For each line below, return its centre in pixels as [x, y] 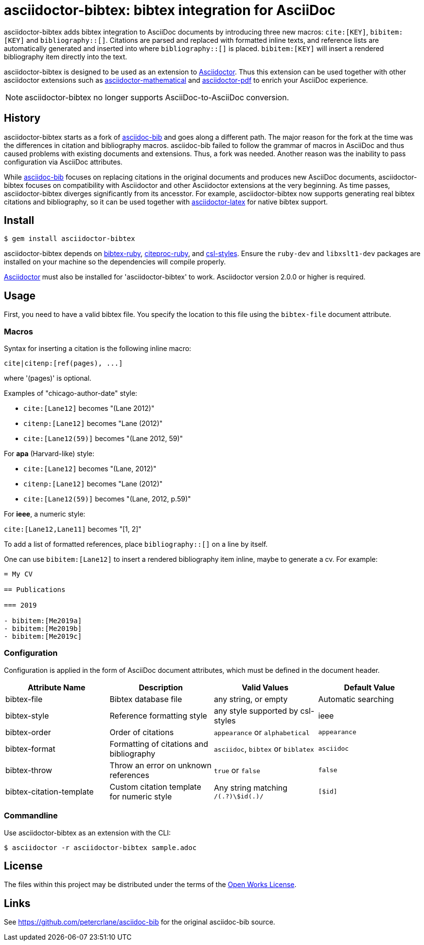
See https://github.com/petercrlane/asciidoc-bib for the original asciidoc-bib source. [140, 922]
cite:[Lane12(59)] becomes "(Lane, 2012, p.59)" [107, 499]
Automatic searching [356, 699]
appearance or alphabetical [262, 732]
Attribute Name [56, 687]
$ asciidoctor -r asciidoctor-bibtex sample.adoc [100, 847]
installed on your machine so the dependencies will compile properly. [115, 262]
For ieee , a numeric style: [45, 514]
